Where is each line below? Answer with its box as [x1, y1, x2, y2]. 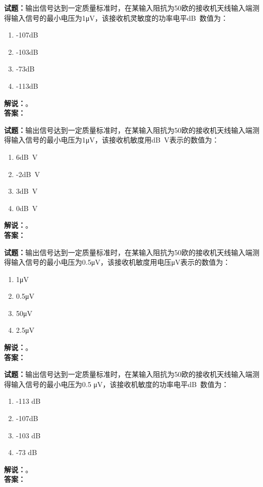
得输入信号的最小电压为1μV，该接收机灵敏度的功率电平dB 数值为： [4, 12, 228, 23]
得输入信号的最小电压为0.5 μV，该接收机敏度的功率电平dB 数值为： [4, 378, 229, 389]
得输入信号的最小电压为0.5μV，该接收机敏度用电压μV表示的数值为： [4, 257, 230, 267]
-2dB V [16, 168, 40, 179]
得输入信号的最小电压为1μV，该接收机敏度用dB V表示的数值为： [4, 134, 219, 145]
